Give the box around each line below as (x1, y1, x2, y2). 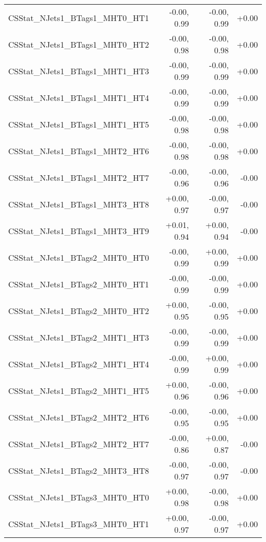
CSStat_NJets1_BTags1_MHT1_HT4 (8, 91, 149, 103)
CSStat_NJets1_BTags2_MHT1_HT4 (8, 358, 149, 370)
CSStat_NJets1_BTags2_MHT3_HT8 (8, 464, 149, 476)
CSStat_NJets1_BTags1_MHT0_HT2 (8, 38, 149, 50)
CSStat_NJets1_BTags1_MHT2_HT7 (8, 171, 149, 183)
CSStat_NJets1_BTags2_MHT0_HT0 (8, 251, 149, 263)
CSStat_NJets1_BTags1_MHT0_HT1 (8, 11, 149, 24)
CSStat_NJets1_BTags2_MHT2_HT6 (8, 411, 149, 423)
